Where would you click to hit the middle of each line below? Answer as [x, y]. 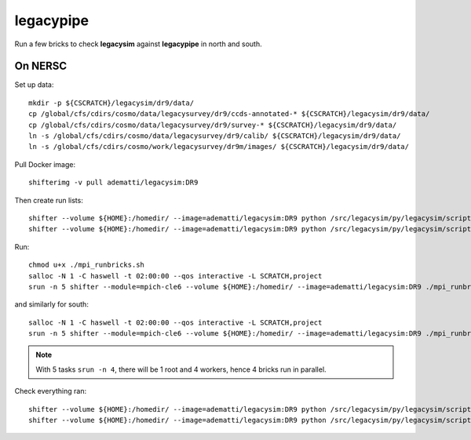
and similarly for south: [52, 304]
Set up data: [34, 85]
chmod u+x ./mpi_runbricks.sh [87, 265]
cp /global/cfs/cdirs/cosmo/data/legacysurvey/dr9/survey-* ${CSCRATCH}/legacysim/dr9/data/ [213, 125]
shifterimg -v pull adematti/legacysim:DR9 [113, 183]
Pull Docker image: [45, 164]
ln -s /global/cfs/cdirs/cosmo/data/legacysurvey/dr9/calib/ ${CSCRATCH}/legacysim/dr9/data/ [215, 136]
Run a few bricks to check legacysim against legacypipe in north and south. [138, 44]
